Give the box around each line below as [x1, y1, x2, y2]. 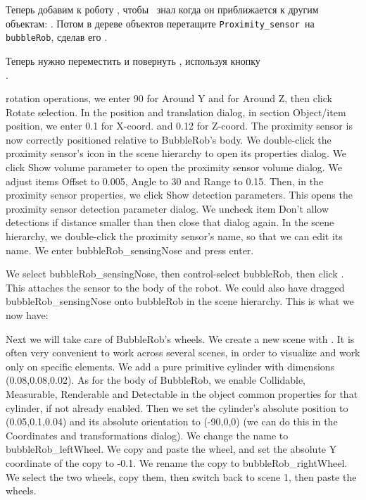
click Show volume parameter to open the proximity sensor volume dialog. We [6, 160, 342, 175]
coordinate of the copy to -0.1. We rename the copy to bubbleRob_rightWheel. [6, 455, 348, 470]
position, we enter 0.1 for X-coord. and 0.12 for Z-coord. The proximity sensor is [6, 118, 353, 133]
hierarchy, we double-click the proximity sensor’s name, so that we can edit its [6, 229, 343, 244]
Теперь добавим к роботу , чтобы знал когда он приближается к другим [6, 2, 319, 16]
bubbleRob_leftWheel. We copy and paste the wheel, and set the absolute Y [6, 442, 337, 456]
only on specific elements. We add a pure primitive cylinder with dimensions [6, 358, 335, 373]
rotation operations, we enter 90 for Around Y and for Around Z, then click [6, 91, 332, 106]
